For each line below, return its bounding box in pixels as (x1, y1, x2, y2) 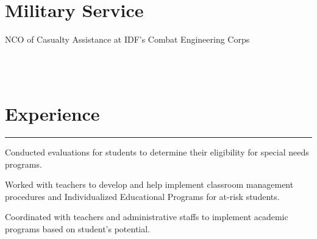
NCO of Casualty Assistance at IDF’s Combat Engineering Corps (5, 33, 250, 46)
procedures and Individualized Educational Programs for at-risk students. (5, 190, 280, 202)
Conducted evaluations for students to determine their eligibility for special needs (5, 146, 309, 159)
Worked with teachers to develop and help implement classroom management (5, 178, 294, 191)
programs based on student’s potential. (5, 223, 151, 235)
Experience (5, 101, 100, 126)
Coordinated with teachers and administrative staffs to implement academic (5, 210, 288, 223)
